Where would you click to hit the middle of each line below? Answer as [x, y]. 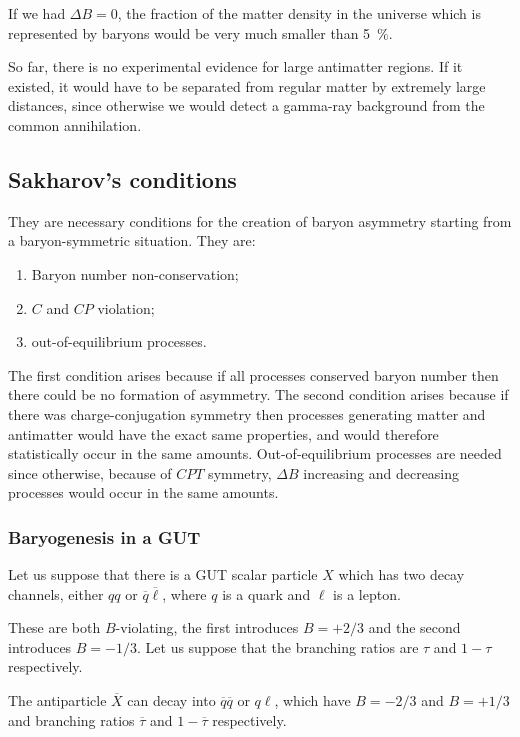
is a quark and [266, 593]
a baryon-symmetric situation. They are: [132, 240]
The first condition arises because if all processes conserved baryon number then [253, 374]
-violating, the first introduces [207, 627]
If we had [37, 13]
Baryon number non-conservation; [135, 273]
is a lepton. [367, 593]
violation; [126, 307]
